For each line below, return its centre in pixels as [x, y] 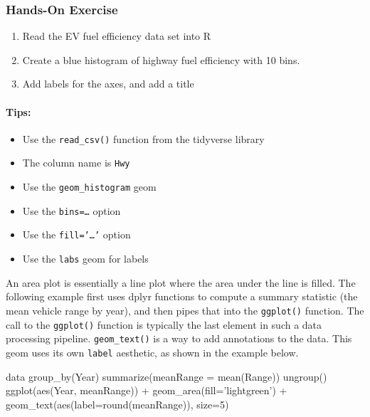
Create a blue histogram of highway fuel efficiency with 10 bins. [161, 59]
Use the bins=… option [72, 210]
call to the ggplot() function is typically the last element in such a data [164, 324]
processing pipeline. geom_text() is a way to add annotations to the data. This [179, 338]
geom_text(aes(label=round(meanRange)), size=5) [117, 404]
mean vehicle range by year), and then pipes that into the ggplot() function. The [185, 310]
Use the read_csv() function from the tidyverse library [143, 138]
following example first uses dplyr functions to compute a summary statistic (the [182, 296]
